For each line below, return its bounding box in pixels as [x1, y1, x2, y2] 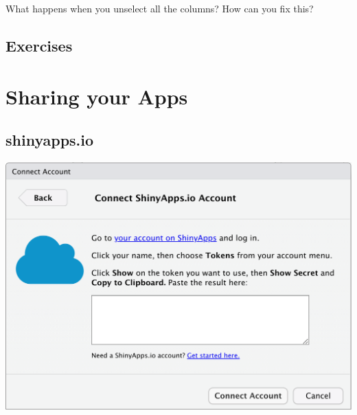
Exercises [5, 34, 73, 56]
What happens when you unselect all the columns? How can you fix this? [5, 1, 314, 15]
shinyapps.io [5, 129, 94, 150]
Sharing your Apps [5, 82, 188, 110]
